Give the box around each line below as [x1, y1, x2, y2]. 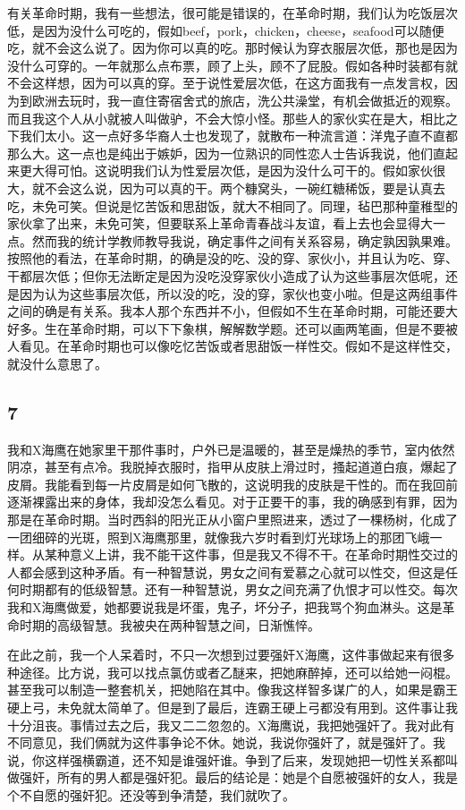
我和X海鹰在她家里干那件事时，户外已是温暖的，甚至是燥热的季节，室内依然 [7, 439, 455, 458]
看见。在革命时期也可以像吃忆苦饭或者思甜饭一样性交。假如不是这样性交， [19, 337, 458, 355]
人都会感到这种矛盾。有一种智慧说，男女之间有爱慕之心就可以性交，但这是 [7, 562, 445, 581]
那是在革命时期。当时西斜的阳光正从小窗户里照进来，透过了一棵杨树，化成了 [7, 510, 458, 529]
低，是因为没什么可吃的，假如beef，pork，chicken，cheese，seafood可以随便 [7, 21, 444, 39]
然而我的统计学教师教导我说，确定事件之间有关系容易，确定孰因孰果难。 [31, 231, 458, 250]
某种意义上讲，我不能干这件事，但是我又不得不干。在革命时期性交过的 [44, 545, 458, 564]
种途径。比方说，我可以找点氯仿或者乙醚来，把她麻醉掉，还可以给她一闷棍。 [7, 662, 458, 681]
